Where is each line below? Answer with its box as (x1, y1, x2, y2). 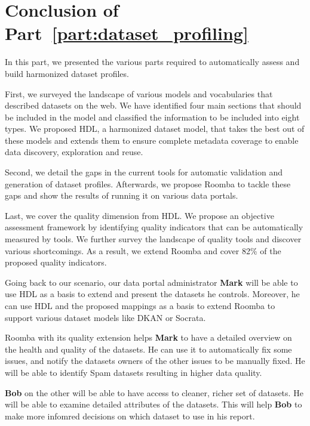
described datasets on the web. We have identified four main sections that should (5, 99, 302, 112)
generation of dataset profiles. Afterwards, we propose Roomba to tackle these (5, 177, 291, 190)
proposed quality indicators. (5, 256, 107, 268)
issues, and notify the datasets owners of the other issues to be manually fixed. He (5, 354, 305, 367)
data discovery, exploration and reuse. (5, 146, 143, 158)
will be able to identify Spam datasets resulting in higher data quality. (5, 366, 262, 378)
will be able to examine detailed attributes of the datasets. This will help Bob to (5, 398, 302, 410)
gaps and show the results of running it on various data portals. (5, 189, 238, 202)
